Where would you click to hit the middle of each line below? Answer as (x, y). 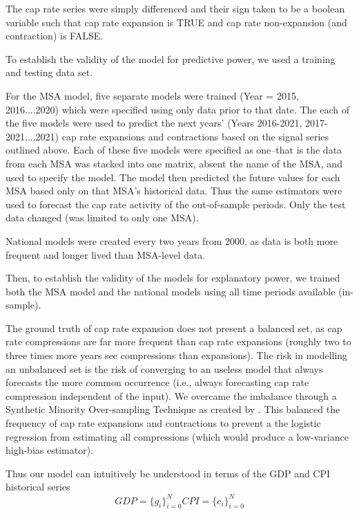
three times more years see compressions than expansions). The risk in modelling (177, 355)
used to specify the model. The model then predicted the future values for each (173, 177)
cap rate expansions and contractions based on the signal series (195, 136)
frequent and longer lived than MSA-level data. (106, 254)
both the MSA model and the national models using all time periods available (171, 291)
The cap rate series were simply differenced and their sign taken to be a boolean (175, 8)
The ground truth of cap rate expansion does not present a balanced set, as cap (174, 328)
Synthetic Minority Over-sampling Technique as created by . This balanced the (173, 409)
